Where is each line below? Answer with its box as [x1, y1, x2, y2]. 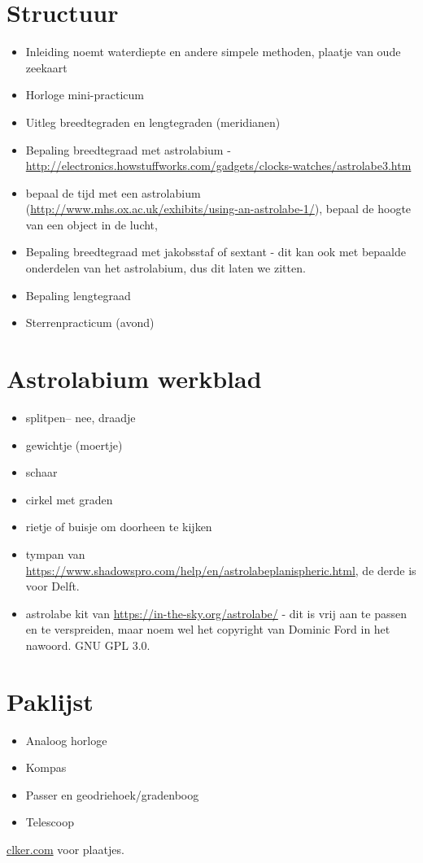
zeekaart [25, 59, 68, 76]
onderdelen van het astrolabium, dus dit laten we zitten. [25, 259, 306, 277]
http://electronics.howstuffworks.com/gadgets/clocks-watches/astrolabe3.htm [25, 157, 412, 174]
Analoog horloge [25, 731, 107, 748]
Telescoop [25, 813, 74, 830]
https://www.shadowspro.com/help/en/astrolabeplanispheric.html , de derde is [25, 561, 416, 578]
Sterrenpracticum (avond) [25, 314, 155, 331]
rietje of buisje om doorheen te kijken [25, 518, 212, 535]
